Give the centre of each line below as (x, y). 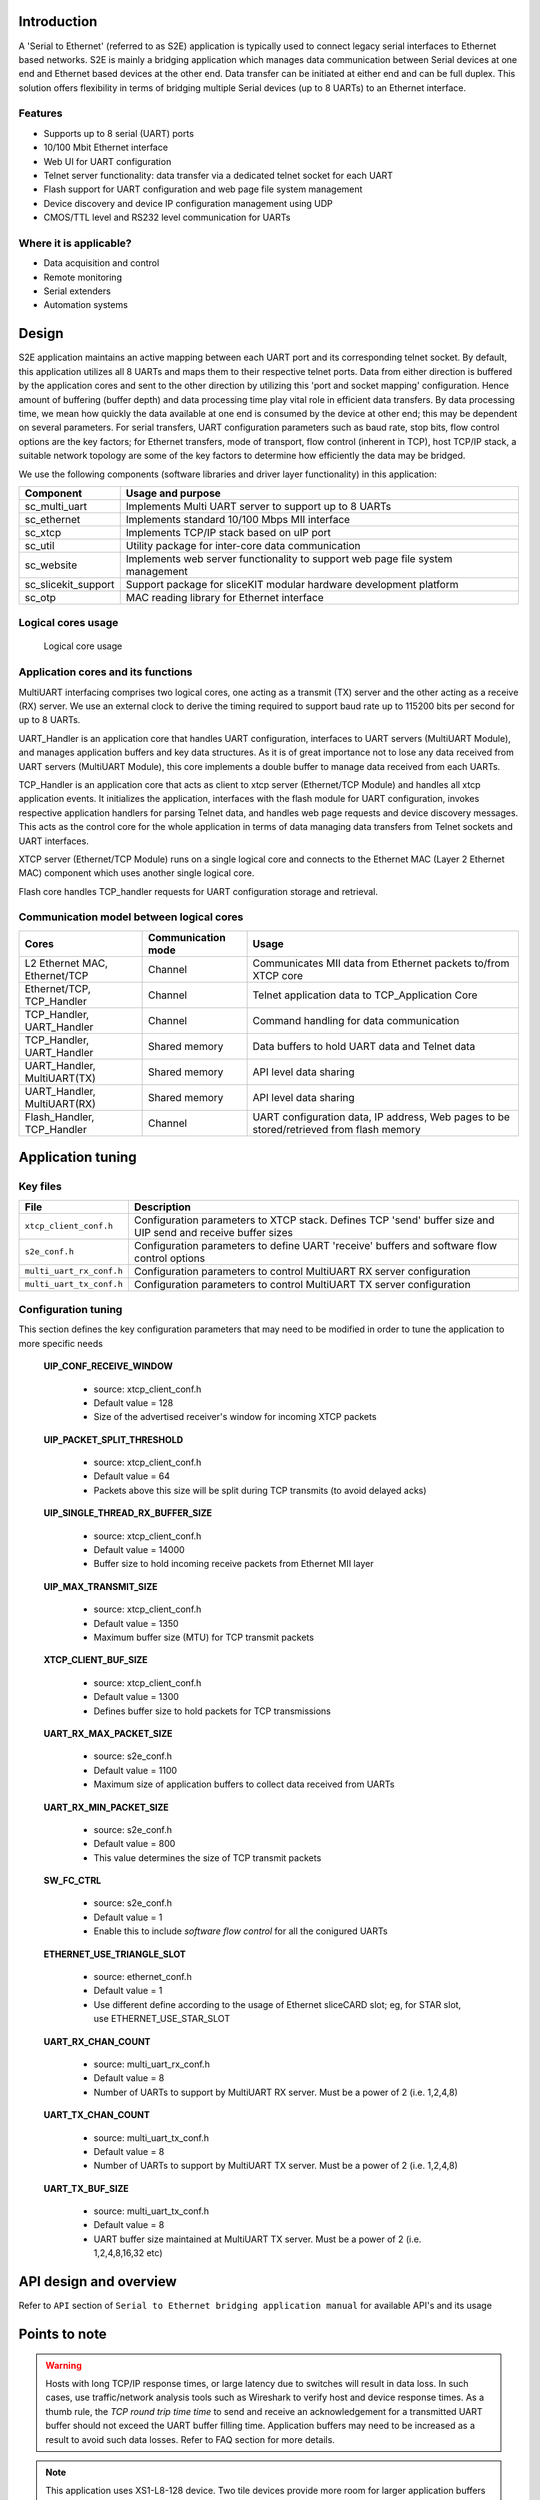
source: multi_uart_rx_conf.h (151, 2064)
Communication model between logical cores (131, 917)
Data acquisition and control (101, 263)
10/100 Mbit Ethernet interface (106, 147)
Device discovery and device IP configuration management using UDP (188, 203)
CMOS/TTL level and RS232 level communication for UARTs (167, 217)
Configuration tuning (70, 1309)
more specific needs (61, 1343)
